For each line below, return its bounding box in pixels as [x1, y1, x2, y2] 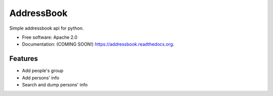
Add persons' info [22, 74, 60, 80]
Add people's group [22, 68, 64, 74]
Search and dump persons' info [22, 82, 88, 88]
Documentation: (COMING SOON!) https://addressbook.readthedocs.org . [22, 41, 174, 47]
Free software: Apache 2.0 [22, 34, 78, 40]
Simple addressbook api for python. [9, 25, 84, 31]
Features [9, 54, 38, 63]
